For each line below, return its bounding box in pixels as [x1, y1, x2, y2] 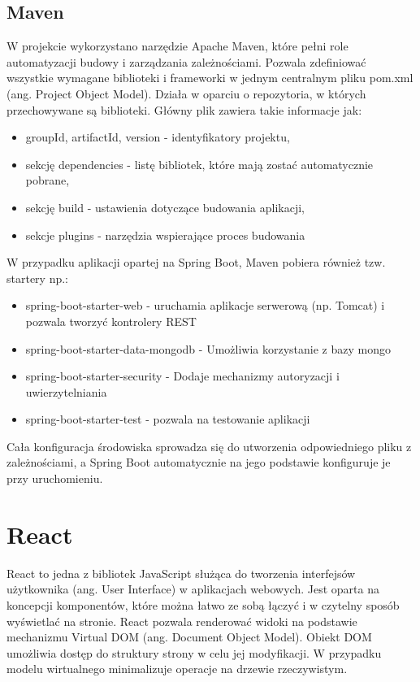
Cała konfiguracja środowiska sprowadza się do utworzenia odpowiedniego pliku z [6, 437, 412, 454]
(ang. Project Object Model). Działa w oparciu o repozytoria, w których [6, 85, 366, 102]
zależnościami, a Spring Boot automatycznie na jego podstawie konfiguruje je [6, 454, 391, 471]
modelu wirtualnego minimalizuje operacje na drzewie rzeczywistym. [6, 660, 348, 677]
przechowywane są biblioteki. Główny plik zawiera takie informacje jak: [6, 101, 362, 118]
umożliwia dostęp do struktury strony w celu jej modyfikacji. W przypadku [6, 644, 382, 661]
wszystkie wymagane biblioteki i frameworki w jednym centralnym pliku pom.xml [6, 69, 414, 86]
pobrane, [25, 172, 70, 189]
